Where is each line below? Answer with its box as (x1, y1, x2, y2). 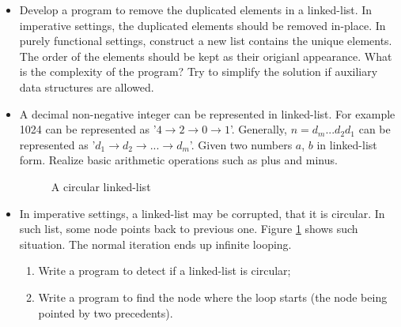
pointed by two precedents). (38, 304, 173, 321)
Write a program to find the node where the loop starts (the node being (38, 288, 388, 305)
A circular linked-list (51, 178, 151, 194)
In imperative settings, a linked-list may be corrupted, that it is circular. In (19, 205, 385, 221)
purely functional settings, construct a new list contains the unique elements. (19, 32, 392, 49)
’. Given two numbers (189, 136, 293, 152)
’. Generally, (229, 121, 287, 137)
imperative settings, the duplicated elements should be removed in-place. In (19, 17, 386, 33)
